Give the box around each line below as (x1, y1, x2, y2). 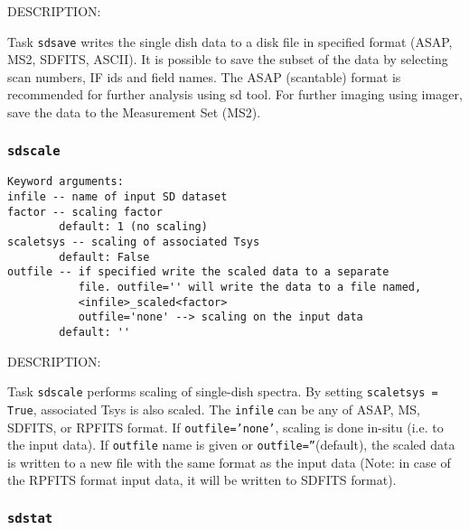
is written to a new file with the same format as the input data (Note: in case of (7, 452, 451, 471)
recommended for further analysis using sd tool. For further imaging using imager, (7, 85, 463, 104)
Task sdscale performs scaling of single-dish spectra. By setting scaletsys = (7, 382, 438, 401)
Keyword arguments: (7, 175, 124, 189)
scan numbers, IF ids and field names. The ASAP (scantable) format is (7, 67, 401, 86)
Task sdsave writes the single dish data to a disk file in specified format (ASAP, (7, 32, 453, 51)
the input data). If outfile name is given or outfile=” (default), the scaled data (7, 435, 455, 454)
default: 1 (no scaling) (59, 220, 208, 234)
